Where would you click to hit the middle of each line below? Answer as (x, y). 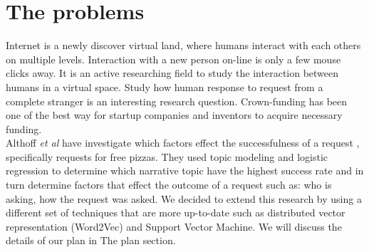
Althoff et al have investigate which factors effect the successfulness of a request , (183, 143)
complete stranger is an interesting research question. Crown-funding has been (177, 101)
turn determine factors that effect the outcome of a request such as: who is (169, 185)
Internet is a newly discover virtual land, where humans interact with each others (183, 45)
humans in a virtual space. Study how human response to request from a (165, 86)
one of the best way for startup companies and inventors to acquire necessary (174, 115)
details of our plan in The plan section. (91, 240)
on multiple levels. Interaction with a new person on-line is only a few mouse (173, 59)
